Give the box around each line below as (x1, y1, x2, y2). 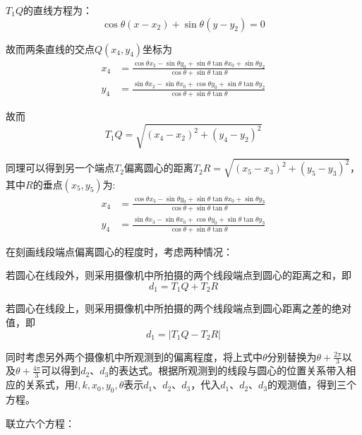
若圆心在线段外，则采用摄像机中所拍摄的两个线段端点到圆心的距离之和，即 (6, 268, 351, 282)
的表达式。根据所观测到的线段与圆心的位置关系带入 (109, 363, 346, 378)
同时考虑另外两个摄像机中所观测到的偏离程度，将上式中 (6, 349, 263, 364)
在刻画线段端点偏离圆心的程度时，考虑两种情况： (6, 244, 233, 258)
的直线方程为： (23, 3, 92, 17)
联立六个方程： (6, 415, 75, 430)
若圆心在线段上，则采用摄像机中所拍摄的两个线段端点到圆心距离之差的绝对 (6, 301, 351, 316)
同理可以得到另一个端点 (6, 160, 114, 175)
